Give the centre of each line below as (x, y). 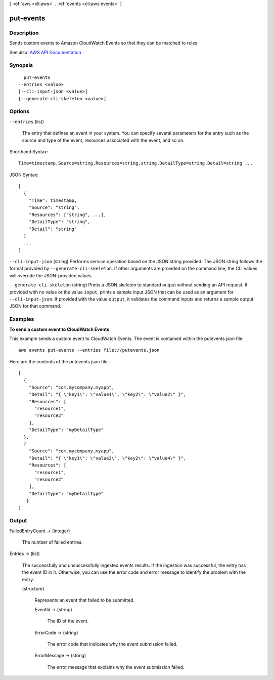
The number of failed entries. (52, 542)
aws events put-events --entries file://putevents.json (89, 350)
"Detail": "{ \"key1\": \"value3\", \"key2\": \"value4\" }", (107, 458)
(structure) (33, 589)
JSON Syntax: (24, 175)
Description (24, 33)
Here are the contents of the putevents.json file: (59, 361)
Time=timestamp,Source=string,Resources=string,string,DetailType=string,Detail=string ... (135, 163)
